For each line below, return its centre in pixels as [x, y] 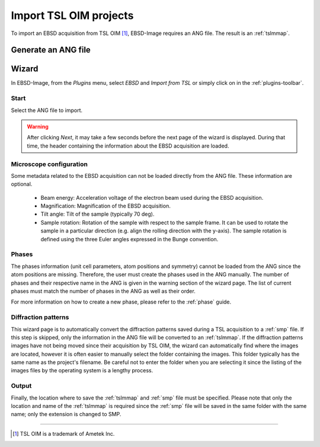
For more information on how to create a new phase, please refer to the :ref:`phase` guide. [121, 302]
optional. [22, 184]
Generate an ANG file [51, 50]
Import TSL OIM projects [72, 15]
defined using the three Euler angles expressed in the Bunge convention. [129, 239]
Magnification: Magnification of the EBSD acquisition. [106, 206]
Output [21, 386]
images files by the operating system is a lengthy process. [82, 371]
